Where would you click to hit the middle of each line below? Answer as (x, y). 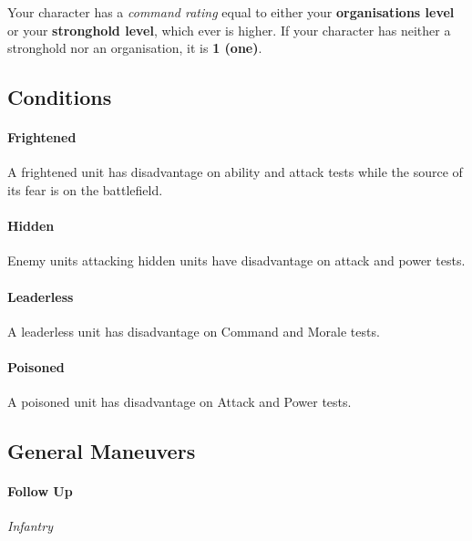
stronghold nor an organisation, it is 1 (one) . (135, 48)
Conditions (60, 97)
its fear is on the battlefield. (85, 189)
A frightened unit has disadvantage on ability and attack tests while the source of (235, 172)
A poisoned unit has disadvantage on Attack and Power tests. (180, 402)
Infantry (30, 526)
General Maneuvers (102, 451)
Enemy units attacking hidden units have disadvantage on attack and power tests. (236, 260)
